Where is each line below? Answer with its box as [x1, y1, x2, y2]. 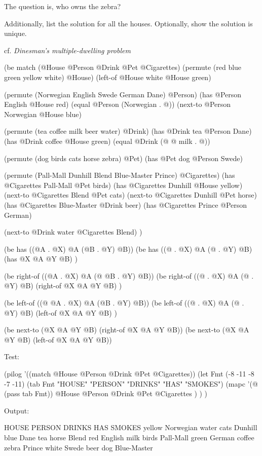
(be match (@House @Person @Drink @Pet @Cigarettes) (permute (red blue [4, 62, 242, 72]
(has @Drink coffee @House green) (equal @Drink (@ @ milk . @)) [4, 135, 210, 146]
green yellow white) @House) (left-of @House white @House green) [4, 71, 211, 82]
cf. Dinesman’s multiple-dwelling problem [4, 45, 131, 55]
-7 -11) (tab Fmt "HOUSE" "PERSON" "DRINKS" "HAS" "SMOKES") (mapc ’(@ [4, 378, 258, 389]
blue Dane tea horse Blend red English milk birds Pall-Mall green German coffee [4, 432, 254, 442]
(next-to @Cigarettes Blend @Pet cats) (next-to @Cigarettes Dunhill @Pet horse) [4, 189, 257, 200]
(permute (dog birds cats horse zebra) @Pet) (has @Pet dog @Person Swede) [4, 153, 243, 163]
